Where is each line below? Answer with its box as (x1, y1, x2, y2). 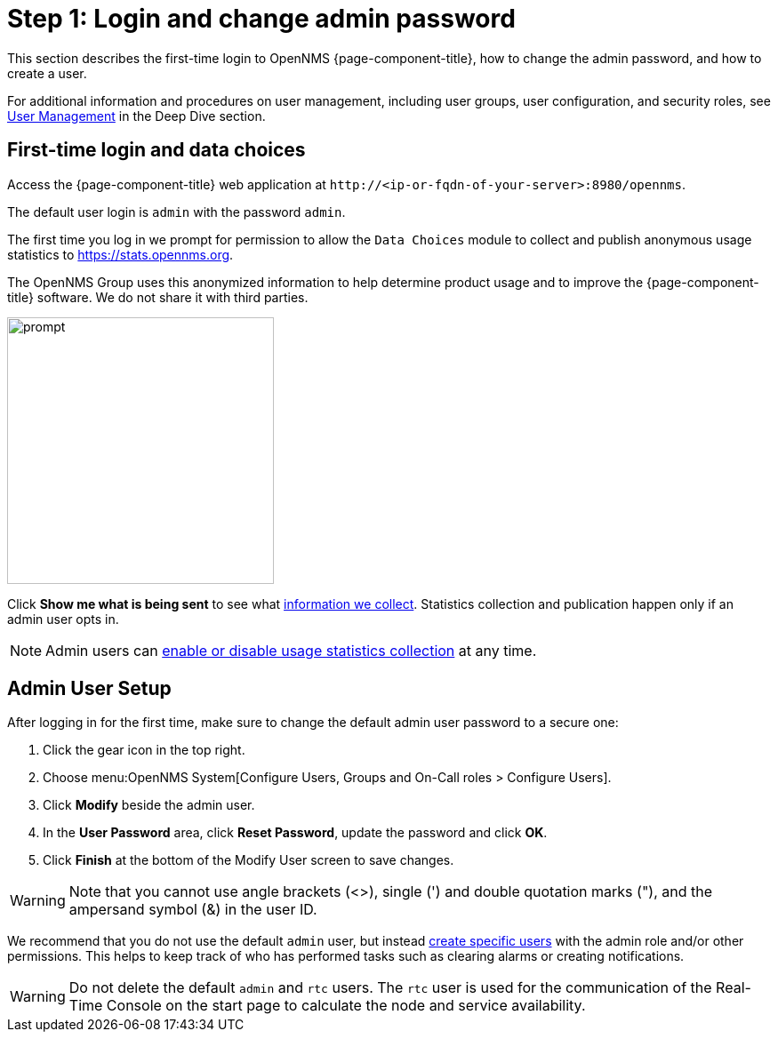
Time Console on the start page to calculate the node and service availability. (68, 996, 586, 1015)
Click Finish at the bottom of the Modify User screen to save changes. (43, 852, 454, 868)
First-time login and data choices (7, 139, 306, 162)
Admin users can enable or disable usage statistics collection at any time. (45, 641, 537, 659)
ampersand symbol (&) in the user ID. (68, 900, 317, 919)
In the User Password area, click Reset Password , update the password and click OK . (43, 825, 548, 841)
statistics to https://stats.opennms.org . (7, 246, 234, 262)
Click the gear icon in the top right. (43, 742, 245, 758)
